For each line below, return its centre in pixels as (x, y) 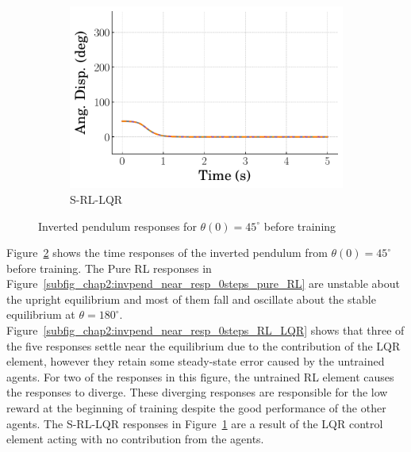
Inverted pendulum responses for (117, 226)
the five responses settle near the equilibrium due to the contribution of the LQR (204, 345)
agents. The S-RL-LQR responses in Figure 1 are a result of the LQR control (195, 423)
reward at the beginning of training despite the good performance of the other (196, 408)
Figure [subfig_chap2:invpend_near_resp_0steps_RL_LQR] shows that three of (205, 330)
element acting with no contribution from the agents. (135, 439)
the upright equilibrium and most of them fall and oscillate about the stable (191, 299)
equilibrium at (41, 314)
